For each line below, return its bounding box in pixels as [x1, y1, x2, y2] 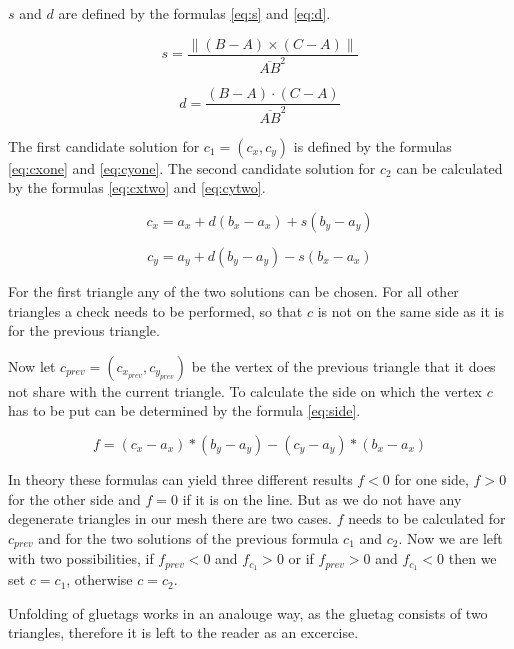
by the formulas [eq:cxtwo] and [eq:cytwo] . [8, 177, 266, 198]
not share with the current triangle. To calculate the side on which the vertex [8, 380, 482, 401]
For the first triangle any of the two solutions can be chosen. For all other [8, 281, 459, 302]
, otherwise [66, 569, 133, 590]
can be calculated [396, 157, 503, 178]
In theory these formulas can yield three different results [8, 469, 353, 489]
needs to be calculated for [348, 508, 506, 529]
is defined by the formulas [293, 135, 452, 156]
